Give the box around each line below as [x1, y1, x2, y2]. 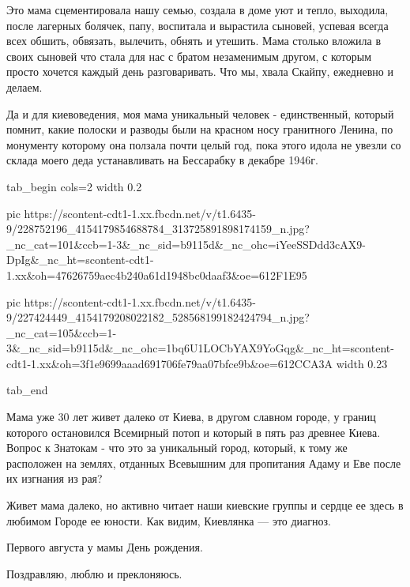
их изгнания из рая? [6, 470, 103, 487]
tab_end [6, 382, 48, 398]
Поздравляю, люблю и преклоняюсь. [6, 565, 182, 581]
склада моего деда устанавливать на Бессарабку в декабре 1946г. [6, 152, 318, 168]
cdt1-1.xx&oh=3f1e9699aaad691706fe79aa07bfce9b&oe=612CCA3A [6, 355, 333, 371]
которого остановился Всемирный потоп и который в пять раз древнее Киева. [6, 423, 381, 440]
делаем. [6, 78, 43, 95]
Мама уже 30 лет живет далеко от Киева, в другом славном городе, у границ [6, 408, 376, 425]
